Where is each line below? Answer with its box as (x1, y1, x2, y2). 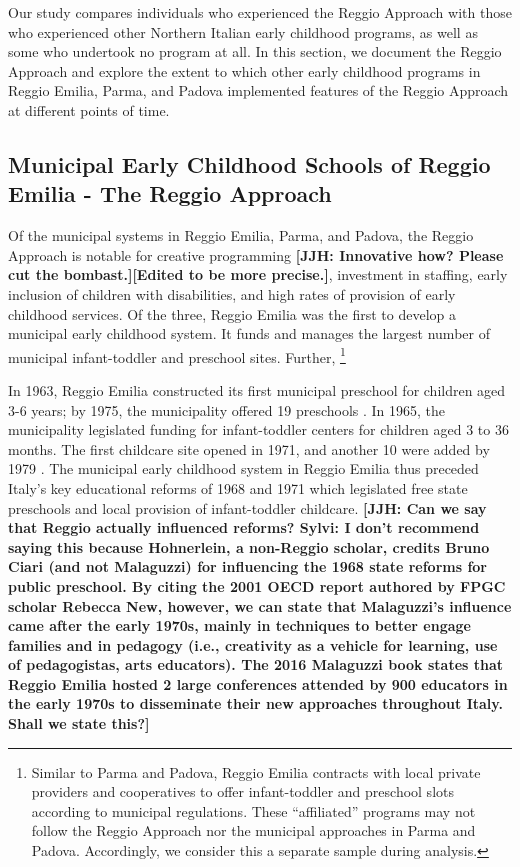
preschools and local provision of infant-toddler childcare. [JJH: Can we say (8, 497, 487, 518)
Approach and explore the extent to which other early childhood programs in (8, 60, 481, 81)
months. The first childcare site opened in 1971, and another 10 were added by (8, 438, 490, 459)
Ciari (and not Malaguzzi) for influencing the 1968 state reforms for (8, 556, 487, 577)
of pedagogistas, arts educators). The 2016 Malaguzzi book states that (8, 654, 504, 675)
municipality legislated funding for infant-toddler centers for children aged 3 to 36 (8, 419, 509, 440)
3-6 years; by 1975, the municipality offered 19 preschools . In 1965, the (8, 399, 446, 420)
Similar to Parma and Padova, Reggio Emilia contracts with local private (31, 761, 481, 782)
